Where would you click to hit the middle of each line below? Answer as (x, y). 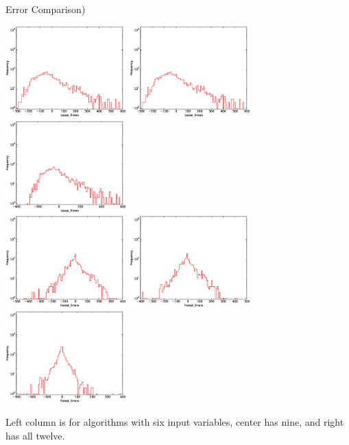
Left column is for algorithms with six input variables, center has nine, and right (175, 422)
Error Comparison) (46, 9)
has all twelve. (35, 435)
